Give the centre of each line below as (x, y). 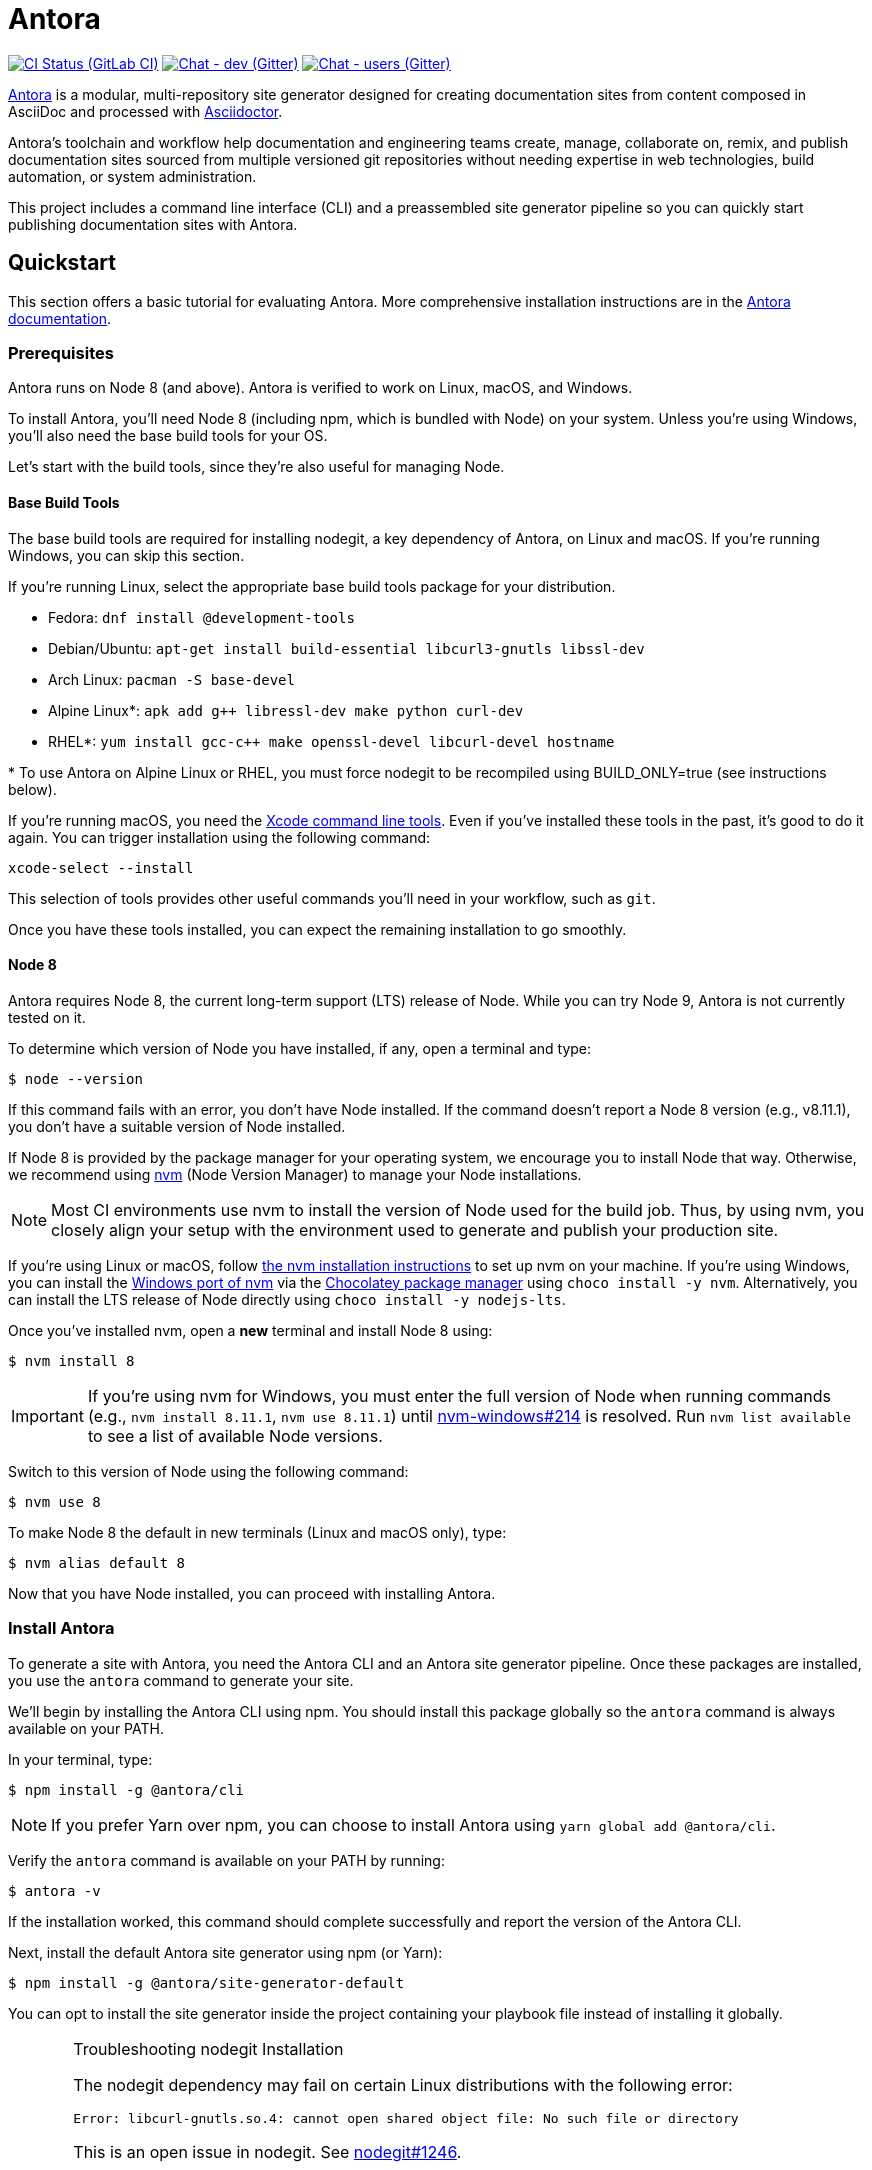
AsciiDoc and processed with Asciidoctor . (145, 111)
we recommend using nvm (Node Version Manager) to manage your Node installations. (295, 1174)
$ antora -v (54, 1890)
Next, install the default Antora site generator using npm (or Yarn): (225, 1952)
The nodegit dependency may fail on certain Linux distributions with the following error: (403, 2084)
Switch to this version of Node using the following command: (208, 1471)
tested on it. (47, 1017)
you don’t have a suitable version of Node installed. (177, 1126)
